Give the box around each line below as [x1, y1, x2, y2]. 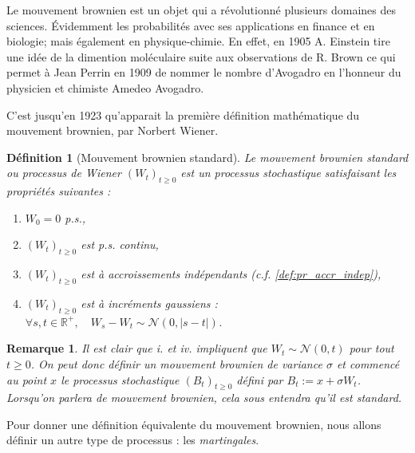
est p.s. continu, [81, 236, 159, 253]
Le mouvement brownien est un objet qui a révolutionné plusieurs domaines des [6, 2, 396, 18]
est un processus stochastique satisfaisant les [180, 164, 397, 181]
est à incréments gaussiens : [81, 294, 218, 311]
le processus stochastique [61, 371, 180, 388]
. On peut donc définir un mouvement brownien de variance [30, 355, 322, 372]
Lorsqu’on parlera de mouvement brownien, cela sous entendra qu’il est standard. [6, 389, 402, 406]
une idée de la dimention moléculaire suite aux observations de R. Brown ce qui [6, 48, 396, 65]
